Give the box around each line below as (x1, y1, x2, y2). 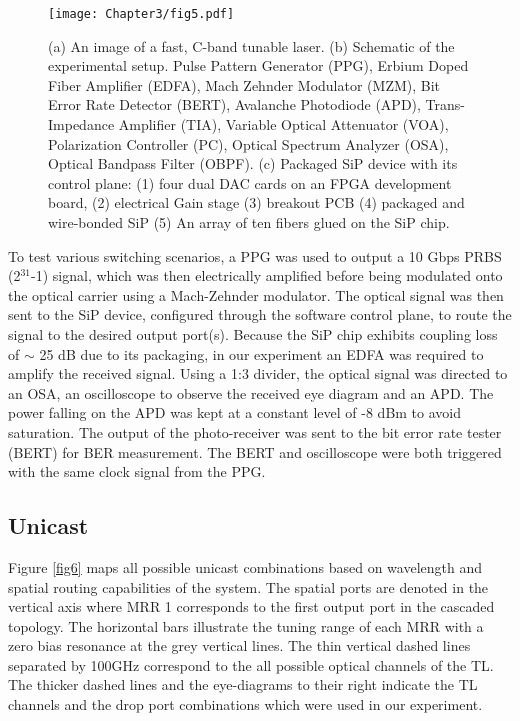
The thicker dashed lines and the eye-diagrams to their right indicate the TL (8, 674, 478, 695)
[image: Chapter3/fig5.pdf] (48, 7, 235, 21)
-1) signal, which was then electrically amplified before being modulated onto (31, 265, 503, 286)
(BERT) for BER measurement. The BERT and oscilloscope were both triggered (8, 441, 502, 462)
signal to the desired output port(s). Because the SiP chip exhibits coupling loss (8, 323, 498, 344)
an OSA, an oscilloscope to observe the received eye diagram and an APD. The (8, 382, 494, 403)
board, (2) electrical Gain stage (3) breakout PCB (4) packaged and (48, 192, 465, 213)
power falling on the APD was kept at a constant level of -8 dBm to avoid (8, 402, 462, 423)
